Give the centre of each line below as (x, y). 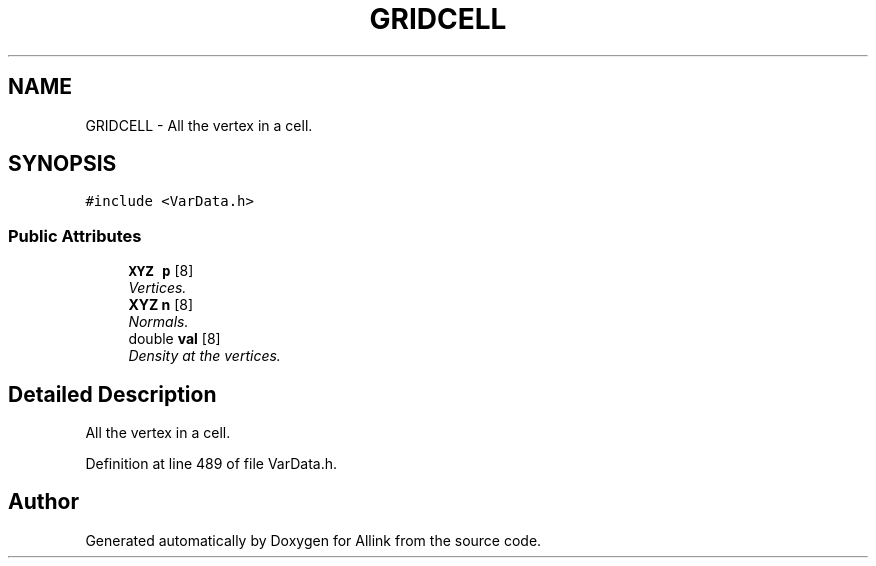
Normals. (158, 322)
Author (43, 502)
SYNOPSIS (62, 164)
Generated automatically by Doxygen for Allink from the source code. (313, 540)
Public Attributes (75, 235)
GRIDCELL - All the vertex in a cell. (199, 125)
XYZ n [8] (161, 305)
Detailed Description (112, 394)
